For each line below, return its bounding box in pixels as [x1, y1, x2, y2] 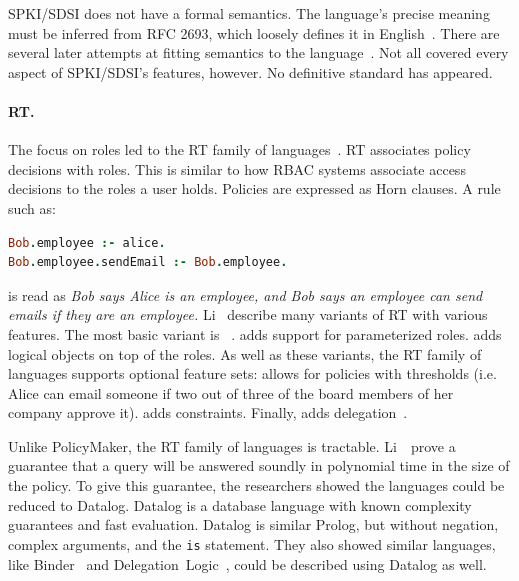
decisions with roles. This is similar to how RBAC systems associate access [8, 158, 466, 179]
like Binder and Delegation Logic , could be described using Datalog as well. [8, 553, 487, 574]
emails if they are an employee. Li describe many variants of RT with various [8, 304, 488, 325]
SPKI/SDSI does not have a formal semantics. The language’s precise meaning [8, 3, 490, 23]
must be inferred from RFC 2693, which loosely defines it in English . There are [8, 22, 500, 43]
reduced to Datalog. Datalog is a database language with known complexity [8, 494, 472, 515]
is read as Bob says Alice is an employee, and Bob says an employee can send [8, 284, 483, 305]
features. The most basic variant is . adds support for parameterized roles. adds [8, 323, 502, 344]
